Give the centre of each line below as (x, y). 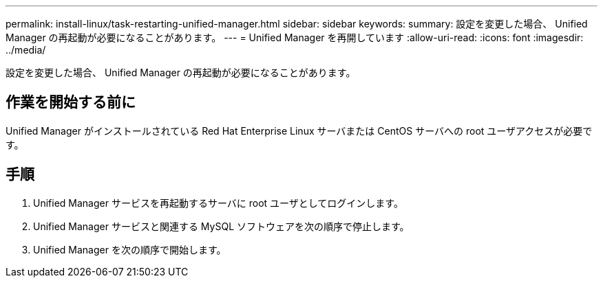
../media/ (26, 50)
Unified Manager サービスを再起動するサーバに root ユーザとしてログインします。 (218, 203)
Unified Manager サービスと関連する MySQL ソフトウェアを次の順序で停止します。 (221, 226)
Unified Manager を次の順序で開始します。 (130, 249)
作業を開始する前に (71, 102)
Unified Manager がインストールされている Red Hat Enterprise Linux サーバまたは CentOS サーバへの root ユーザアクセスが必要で (299, 131)
